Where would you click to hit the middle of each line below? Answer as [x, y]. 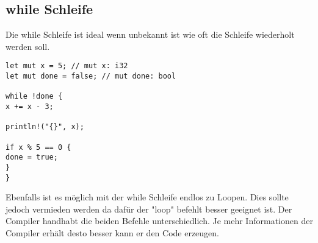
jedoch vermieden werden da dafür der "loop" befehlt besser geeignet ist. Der [149, 209]
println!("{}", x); [45, 127]
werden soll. [28, 46]
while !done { [34, 97]
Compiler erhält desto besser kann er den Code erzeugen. [113, 233]
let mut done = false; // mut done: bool [91, 76]
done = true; [32, 157]
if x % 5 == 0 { [38, 147]
